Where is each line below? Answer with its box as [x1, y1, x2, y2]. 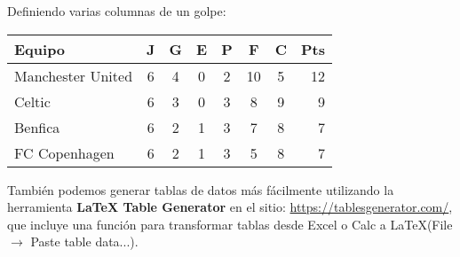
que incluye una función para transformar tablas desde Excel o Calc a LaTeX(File [7, 214, 453, 233]
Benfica [14, 116, 60, 137]
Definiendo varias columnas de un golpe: [7, 2, 226, 19]
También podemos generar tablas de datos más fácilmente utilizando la [7, 180, 394, 199]
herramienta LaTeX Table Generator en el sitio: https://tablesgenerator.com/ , [7, 198, 453, 216]
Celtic [14, 90, 51, 112]
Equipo [14, 38, 66, 59]
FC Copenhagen [14, 142, 115, 163]
